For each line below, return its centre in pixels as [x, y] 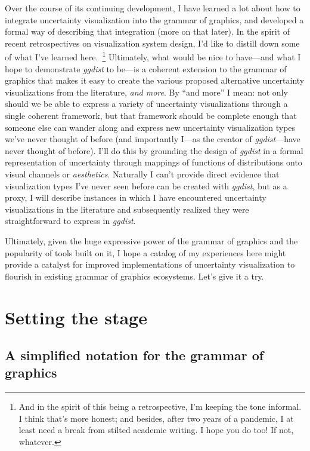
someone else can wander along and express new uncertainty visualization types [150, 127]
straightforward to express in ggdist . [70, 221]
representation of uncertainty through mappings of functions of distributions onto [154, 162]
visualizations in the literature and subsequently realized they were [127, 209]
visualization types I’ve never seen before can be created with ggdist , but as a [146, 185]
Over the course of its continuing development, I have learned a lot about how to [153, 8]
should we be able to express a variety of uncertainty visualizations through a [146, 104]
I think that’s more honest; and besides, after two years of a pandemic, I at [156, 418]
